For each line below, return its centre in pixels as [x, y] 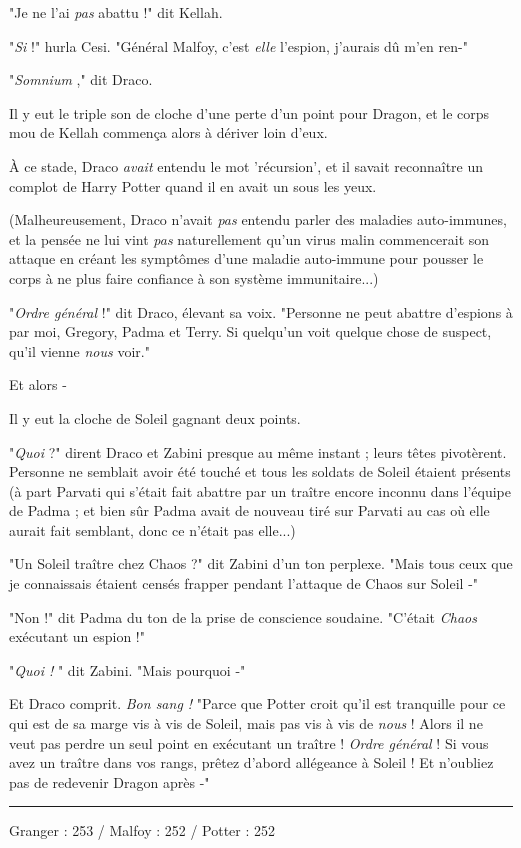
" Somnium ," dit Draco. [81, 79]
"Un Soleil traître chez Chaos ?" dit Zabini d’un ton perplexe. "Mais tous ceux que [261, 563]
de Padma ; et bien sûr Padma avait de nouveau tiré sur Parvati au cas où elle [249, 510]
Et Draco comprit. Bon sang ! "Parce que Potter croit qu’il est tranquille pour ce [257, 703]
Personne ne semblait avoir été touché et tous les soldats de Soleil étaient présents [260, 471]
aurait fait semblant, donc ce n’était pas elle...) [152, 529]
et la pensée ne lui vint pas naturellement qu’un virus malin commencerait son [249, 238]
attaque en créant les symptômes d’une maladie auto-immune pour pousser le [246, 258]
